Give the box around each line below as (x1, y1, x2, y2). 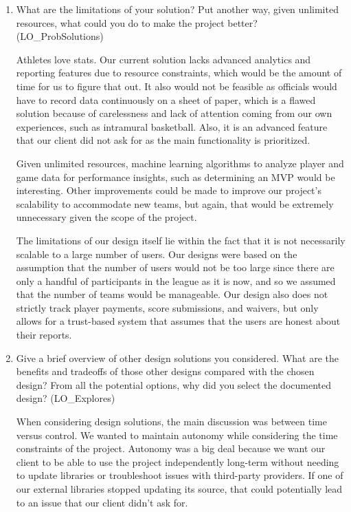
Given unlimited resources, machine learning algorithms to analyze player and (16, 156, 344, 170)
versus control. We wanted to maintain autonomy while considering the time (16, 427, 338, 442)
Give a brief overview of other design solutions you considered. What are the (16, 350, 339, 365)
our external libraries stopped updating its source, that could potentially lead (16, 482, 343, 495)
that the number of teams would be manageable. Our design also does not (16, 287, 328, 301)
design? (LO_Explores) (16, 391, 115, 405)
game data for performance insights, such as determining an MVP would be (16, 169, 335, 184)
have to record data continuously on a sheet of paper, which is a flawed (16, 92, 316, 107)
